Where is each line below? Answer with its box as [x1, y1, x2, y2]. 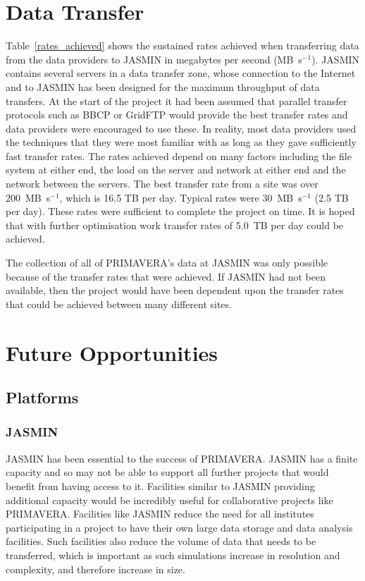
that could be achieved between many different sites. [6, 296, 232, 311]
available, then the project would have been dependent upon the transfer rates [6, 283, 344, 298]
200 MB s [6, 190, 51, 204]
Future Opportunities [6, 338, 218, 367]
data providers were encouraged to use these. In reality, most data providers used [6, 121, 357, 135]
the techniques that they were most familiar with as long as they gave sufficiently [6, 135, 357, 149]
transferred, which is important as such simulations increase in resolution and [6, 547, 340, 562]
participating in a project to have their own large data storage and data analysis [6, 520, 353, 534]
